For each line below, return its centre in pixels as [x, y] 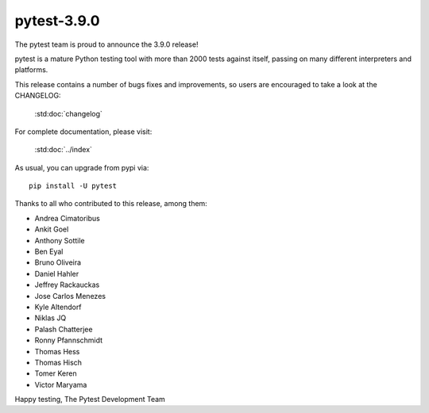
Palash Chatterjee [64, 329]
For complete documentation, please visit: [83, 132]
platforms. [31, 70]
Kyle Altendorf [58, 307]
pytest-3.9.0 [57, 21]
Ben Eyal [49, 252]
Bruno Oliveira [58, 262]
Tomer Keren [56, 373]
